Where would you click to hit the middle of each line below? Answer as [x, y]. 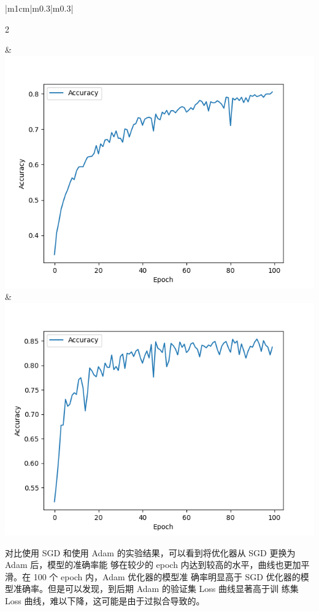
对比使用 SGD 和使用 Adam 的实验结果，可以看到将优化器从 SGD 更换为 [150, 552]
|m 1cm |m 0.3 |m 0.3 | [39, 8]
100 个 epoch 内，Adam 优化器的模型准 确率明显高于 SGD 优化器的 [167, 576]
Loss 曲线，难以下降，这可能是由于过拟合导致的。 [105, 600]
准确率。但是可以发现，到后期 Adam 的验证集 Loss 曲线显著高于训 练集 [156, 589]
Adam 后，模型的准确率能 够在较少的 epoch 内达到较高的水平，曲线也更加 [153, 565]
